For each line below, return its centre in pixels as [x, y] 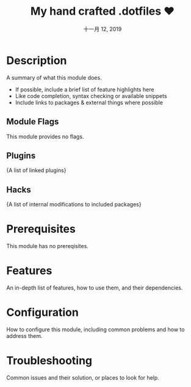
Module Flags [33, 122]
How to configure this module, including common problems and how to [95, 329]
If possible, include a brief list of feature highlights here [85, 89]
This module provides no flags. [45, 137]
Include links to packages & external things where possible [89, 102]
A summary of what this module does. [54, 77]
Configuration [43, 313]
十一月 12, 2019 [103, 29]
